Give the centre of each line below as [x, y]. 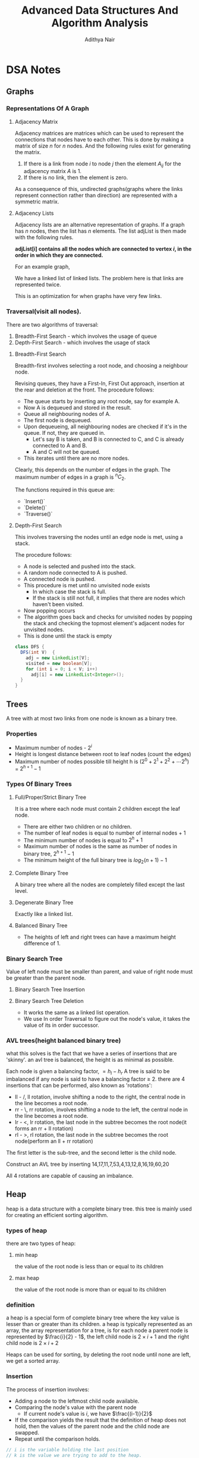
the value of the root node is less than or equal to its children [89, 1266]
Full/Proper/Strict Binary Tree [50, 797]
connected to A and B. [60, 445]
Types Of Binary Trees [39, 784]
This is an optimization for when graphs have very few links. [88, 296]
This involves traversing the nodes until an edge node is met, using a [99, 537]
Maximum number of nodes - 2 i [53, 747]
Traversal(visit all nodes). [44, 312]
